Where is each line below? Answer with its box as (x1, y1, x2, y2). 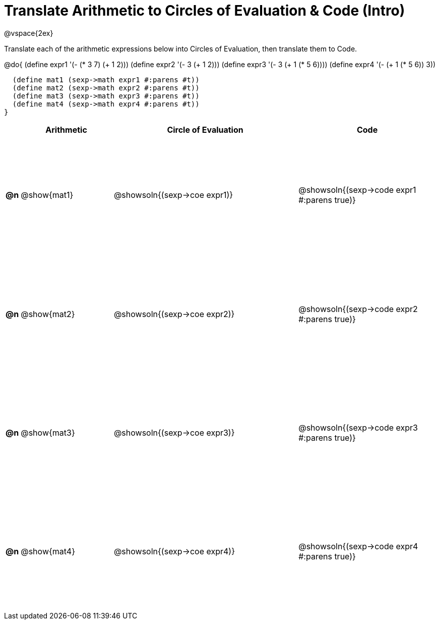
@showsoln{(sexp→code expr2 (298, 303, 418, 314)
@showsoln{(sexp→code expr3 (298, 423, 418, 433)
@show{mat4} (21, 546, 75, 557)
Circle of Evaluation (167, 124, 243, 135)
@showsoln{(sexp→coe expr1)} (113, 190, 233, 200)
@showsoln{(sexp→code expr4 (298, 541, 418, 552)
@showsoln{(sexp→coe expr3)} (113, 428, 235, 438)
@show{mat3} (21, 428, 75, 438)
